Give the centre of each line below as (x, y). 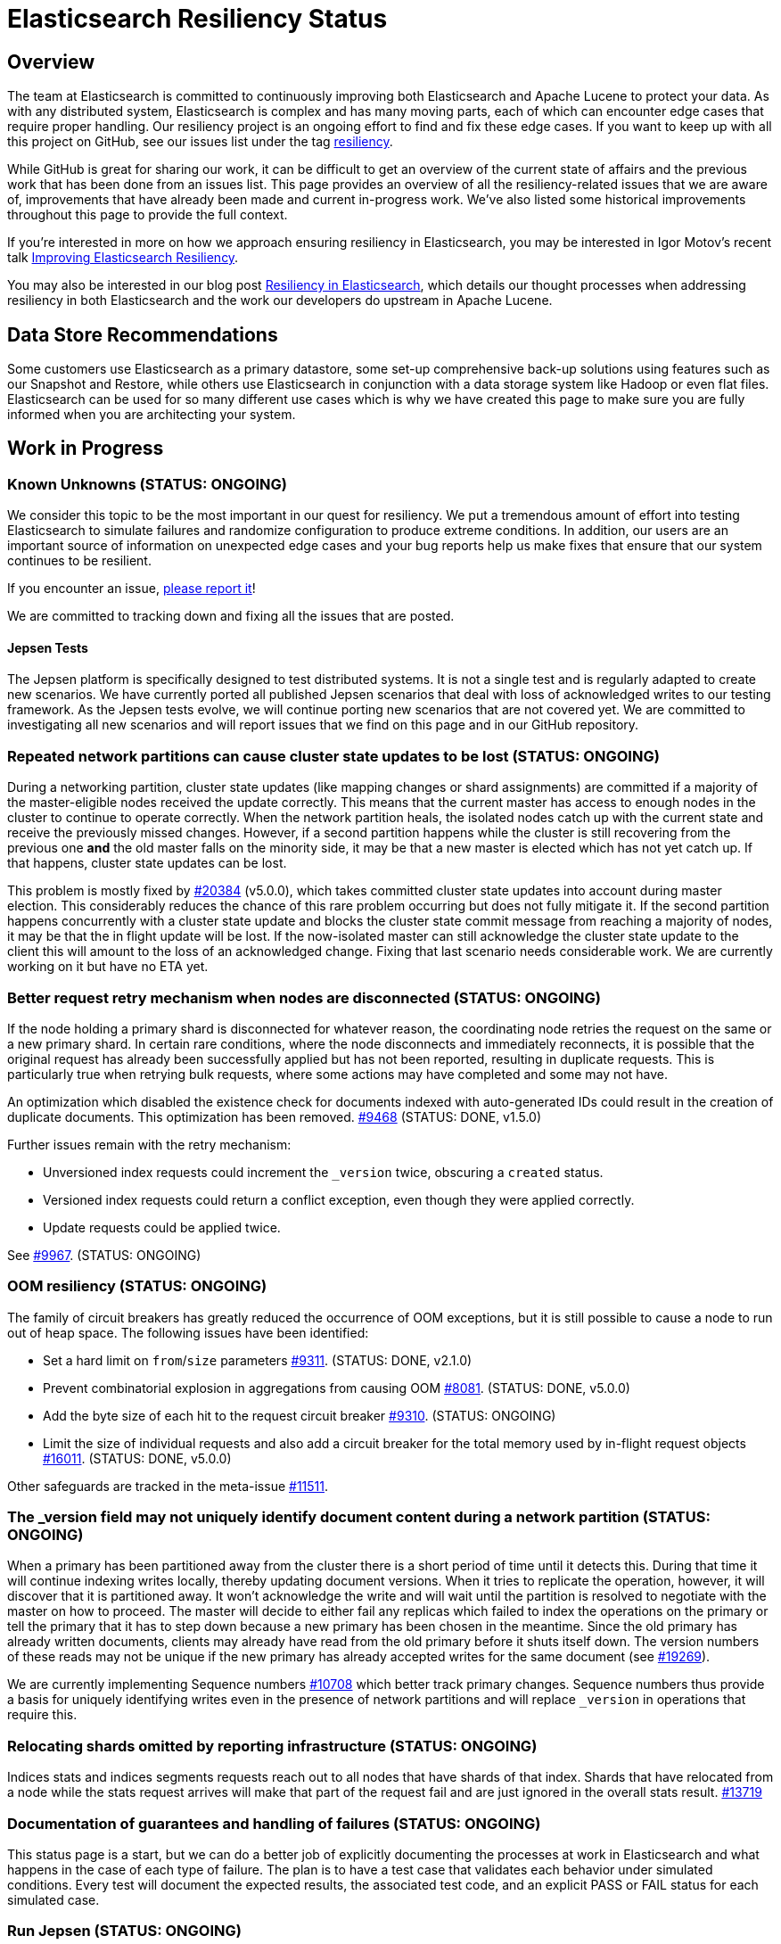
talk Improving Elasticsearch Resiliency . (123, 258)
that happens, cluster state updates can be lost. (147, 863)
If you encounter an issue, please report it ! (132, 589)
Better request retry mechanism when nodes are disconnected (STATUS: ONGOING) (304, 997)
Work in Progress (86, 449)
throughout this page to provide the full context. (148, 215)
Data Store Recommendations (143, 334)
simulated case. (53, 1899)
